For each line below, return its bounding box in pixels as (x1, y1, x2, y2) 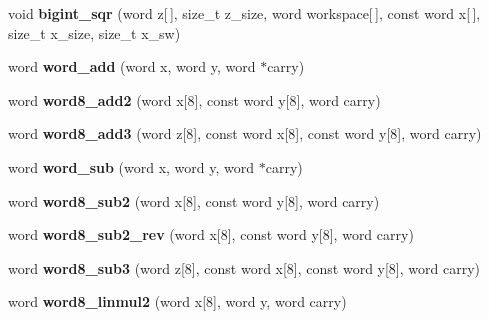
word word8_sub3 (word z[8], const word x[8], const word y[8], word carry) (8, 257, 480, 278)
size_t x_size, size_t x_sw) (8, 22, 181, 43)
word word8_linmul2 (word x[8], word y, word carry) (8, 291, 347, 312)
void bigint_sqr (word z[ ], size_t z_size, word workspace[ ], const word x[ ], (8, 3, 481, 23)
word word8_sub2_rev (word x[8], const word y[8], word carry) (8, 224, 414, 245)
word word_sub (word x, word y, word (8, 156, 255, 177)
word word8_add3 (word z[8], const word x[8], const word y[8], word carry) (8, 123, 482, 144)
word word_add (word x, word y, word (8, 56, 256, 77)
